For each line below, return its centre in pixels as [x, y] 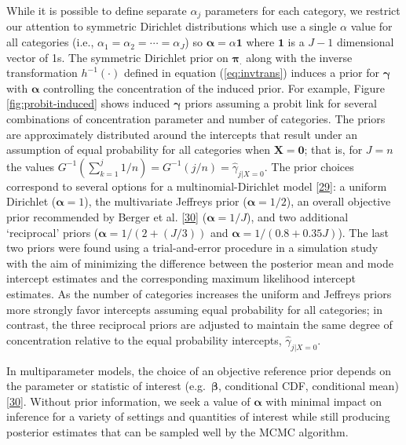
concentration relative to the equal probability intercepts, [144, 339]
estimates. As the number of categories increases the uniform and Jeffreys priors [199, 293]
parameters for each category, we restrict [302, 10]
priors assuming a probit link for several [281, 103]
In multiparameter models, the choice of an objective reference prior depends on [199, 370]
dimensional [365, 42]
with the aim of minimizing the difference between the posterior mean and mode [200, 263]
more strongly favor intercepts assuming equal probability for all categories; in [195, 309]
